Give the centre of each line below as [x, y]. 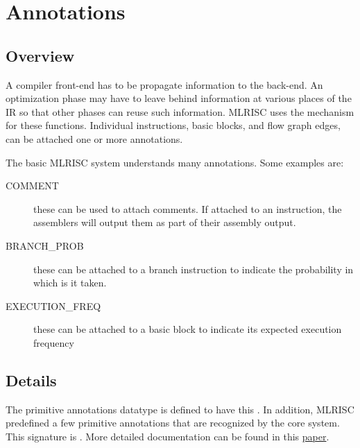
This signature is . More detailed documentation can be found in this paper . [168, 436]
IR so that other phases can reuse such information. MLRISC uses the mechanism [180, 111]
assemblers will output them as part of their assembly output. [165, 222]
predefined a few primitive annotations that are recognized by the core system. [173, 423]
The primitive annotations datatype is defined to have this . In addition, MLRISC [180, 409]
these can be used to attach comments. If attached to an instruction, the [188, 208]
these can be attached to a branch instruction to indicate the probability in [194, 269]
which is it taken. [70, 283]
